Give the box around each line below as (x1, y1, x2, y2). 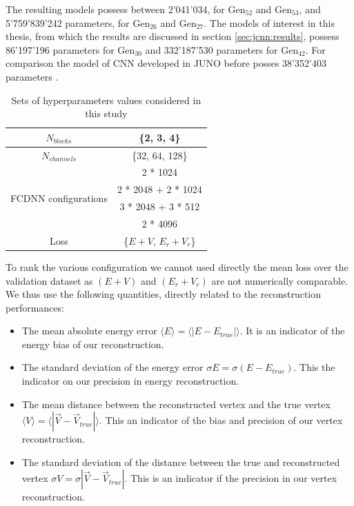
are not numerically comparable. (211, 273, 348, 287)
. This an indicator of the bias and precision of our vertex (99, 413, 343, 427)
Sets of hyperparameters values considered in (11, 92, 201, 107)
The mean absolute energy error (21, 323, 157, 338)
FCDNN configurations (10, 190, 108, 205)
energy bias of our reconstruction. (21, 336, 164, 351)
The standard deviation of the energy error (21, 360, 204, 374)
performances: (6, 300, 64, 314)
